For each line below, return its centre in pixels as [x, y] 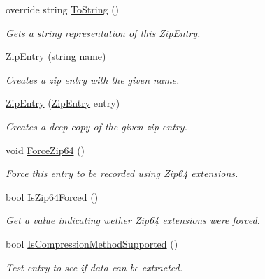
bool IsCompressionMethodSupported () [92, 243]
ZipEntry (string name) [56, 56]
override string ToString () [63, 9]
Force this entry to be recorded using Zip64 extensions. [122, 173]
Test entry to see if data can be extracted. [94, 267]
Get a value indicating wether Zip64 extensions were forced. [133, 220]
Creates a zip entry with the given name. [93, 79]
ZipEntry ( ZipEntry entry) [63, 103]
